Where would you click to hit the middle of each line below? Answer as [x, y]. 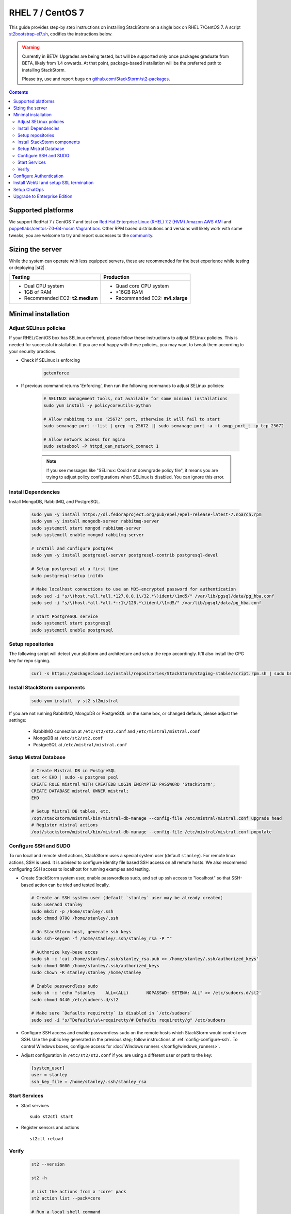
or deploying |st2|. [27, 268]
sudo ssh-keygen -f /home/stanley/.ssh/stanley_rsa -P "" [102, 939]
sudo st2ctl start [52, 1116]
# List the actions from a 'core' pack [79, 1191]
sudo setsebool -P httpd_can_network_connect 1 [101, 446]
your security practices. [33, 352]
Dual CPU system [44, 286]
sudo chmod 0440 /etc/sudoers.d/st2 [75, 1000]
